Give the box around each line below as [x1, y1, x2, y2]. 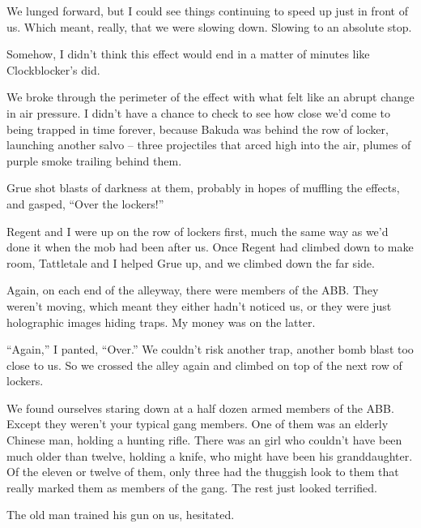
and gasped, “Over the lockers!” [6, 195, 164, 212]
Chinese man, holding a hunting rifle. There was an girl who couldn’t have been [6, 431, 402, 449]
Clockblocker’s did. [6, 61, 100, 78]
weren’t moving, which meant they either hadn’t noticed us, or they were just [6, 297, 392, 314]
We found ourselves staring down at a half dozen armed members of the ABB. [6, 399, 394, 416]
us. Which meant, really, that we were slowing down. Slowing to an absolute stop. [6, 18, 412, 35]
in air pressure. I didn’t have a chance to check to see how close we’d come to [6, 104, 390, 121]
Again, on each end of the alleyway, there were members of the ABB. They [6, 281, 379, 298]
